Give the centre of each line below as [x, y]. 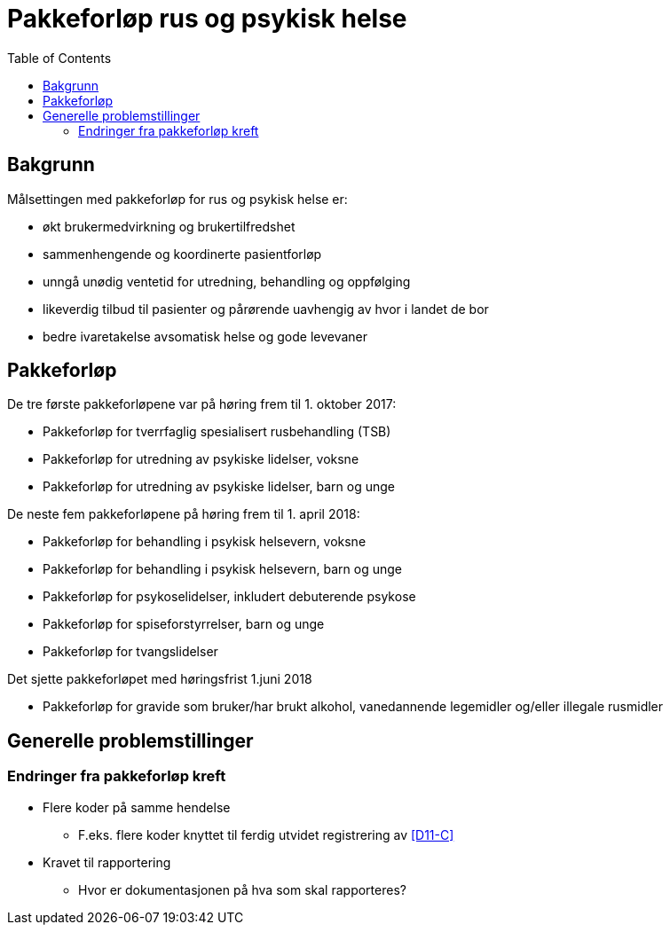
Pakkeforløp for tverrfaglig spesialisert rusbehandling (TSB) [217, 432]
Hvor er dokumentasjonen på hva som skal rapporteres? [242, 889]
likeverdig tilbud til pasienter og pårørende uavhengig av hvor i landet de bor [266, 309]
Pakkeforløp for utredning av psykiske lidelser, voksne [201, 459]
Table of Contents [59, 58]
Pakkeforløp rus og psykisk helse [207, 19]
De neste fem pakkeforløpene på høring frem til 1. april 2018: [184, 514]
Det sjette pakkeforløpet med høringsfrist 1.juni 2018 [160, 679]
